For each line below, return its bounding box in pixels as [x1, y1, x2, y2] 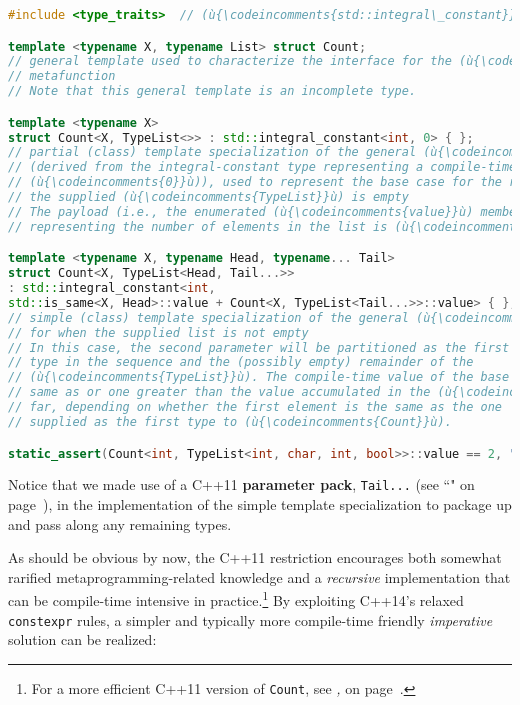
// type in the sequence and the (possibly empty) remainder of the [8, 355, 474, 370]
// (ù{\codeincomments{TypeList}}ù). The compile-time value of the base [8, 370, 510, 385]
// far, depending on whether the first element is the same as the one [8, 400, 502, 415]
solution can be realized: [8, 629, 157, 650]
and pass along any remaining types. [8, 513, 232, 534]
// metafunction [8, 69, 116, 84]
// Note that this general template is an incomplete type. [8, 84, 417, 99]
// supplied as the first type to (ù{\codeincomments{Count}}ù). [8, 414, 452, 429]
